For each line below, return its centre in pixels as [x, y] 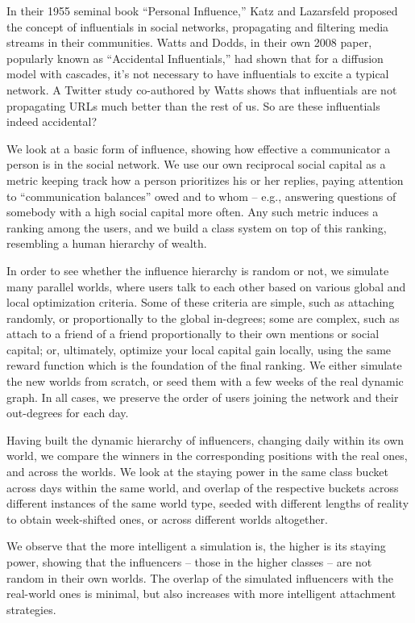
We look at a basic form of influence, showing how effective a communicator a [199, 148]
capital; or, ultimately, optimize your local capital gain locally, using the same [199, 349]
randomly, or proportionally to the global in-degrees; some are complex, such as [203, 318]
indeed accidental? [52, 121]
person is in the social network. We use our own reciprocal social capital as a [196, 164]
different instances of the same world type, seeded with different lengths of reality [208, 503]
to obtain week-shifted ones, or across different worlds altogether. [167, 518]
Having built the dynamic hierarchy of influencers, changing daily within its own [205, 439]
